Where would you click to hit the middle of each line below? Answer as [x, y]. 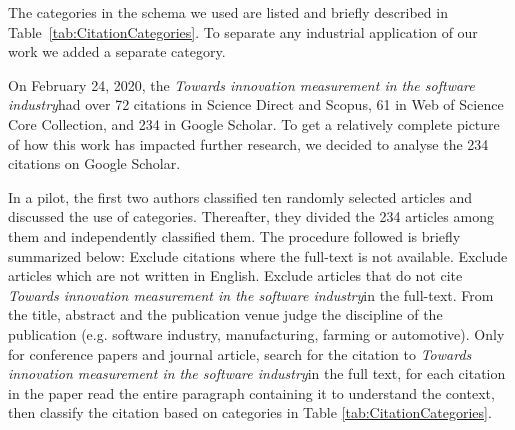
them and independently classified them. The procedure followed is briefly [234, 235]
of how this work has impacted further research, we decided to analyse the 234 [248, 143]
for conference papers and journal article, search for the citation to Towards [240, 353]
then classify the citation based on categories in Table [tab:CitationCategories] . [250, 412]
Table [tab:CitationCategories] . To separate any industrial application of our [243, 31]
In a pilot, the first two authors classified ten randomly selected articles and [240, 196]
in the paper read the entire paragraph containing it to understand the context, [251, 392]
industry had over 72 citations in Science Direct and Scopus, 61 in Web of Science [256, 104]
